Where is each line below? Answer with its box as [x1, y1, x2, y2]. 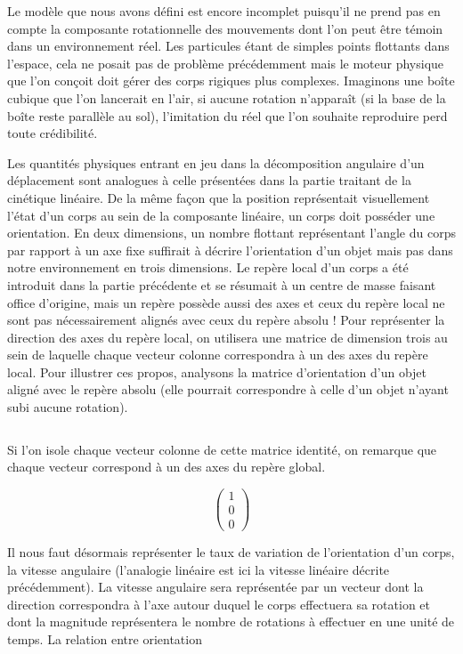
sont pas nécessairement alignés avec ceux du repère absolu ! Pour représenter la [7, 311, 445, 329]
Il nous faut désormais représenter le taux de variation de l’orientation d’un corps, [7, 543, 455, 561]
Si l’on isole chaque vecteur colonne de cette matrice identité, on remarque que [7, 440, 437, 458]
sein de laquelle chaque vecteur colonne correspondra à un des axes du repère [7, 345, 428, 364]
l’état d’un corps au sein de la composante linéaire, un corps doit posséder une [7, 206, 435, 224]
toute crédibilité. [7, 124, 98, 142]
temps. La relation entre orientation [7, 629, 202, 648]
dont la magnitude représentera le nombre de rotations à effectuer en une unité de [7, 612, 455, 631]
